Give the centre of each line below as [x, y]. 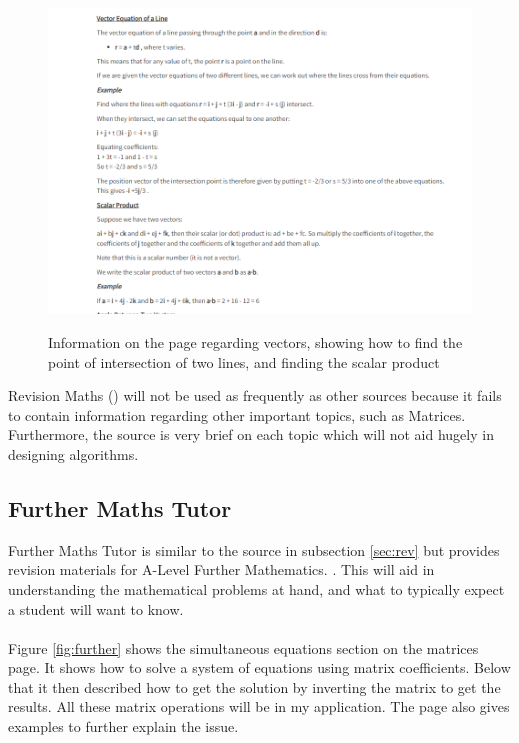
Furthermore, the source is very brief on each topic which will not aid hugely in [251, 434]
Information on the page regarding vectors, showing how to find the [255, 341]
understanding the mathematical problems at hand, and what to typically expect [256, 588]
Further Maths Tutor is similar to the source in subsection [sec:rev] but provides [254, 549]
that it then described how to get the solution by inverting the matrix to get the [254, 686]
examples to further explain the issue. [123, 726]
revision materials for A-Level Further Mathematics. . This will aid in [221, 569]
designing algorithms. [73, 453]
